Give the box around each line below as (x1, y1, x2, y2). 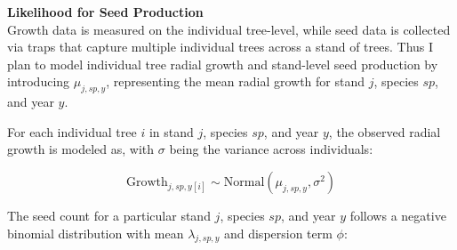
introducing (7, 72, 70, 91)
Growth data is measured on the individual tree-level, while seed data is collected (7, 20, 451, 38)
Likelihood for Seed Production (7, 3, 204, 20)
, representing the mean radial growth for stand (106, 72, 365, 91)
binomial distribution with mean (7, 223, 184, 242)
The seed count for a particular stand (7, 206, 211, 224)
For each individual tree (7, 122, 137, 141)
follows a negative (349, 206, 446, 224)
